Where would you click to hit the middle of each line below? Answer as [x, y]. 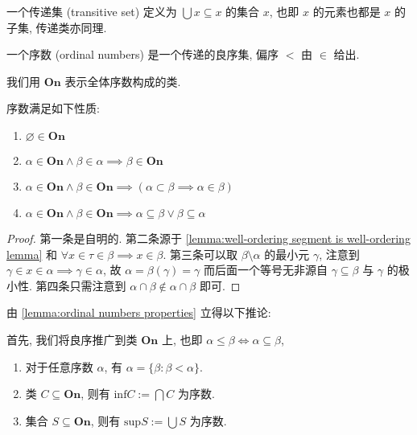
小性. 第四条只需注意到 [66, 285]
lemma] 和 [32, 254]
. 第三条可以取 [200, 254]
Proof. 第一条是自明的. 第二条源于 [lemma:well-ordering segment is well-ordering [208, 238]
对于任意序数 [59, 366]
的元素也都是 [347, 11]
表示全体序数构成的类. [123, 81]
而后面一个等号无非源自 [266, 270]
